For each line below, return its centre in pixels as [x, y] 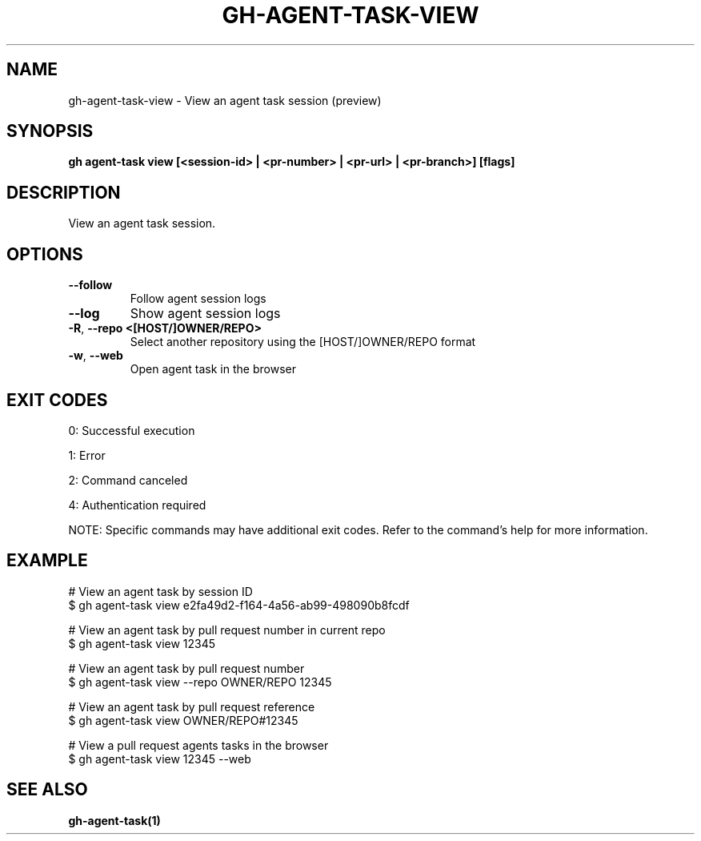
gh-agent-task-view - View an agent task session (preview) [225, 100]
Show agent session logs [205, 314]
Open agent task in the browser [213, 369]
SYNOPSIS [50, 131]
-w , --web [96, 356]
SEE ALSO [47, 790]
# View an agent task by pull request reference [192, 706]
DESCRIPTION [64, 192]
